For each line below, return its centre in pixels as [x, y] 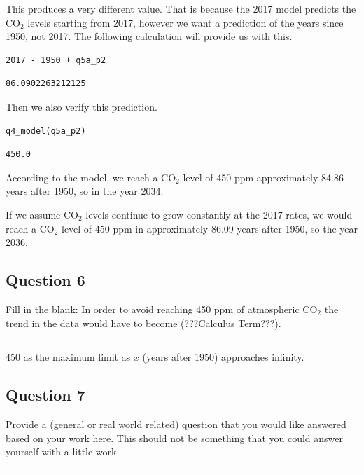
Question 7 [45, 395]
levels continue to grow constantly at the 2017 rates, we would [219, 214]
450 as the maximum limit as [68, 357]
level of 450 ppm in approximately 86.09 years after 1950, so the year [209, 228]
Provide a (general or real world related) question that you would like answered [176, 424]
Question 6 [45, 280]
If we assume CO [42, 214]
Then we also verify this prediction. [82, 106]
